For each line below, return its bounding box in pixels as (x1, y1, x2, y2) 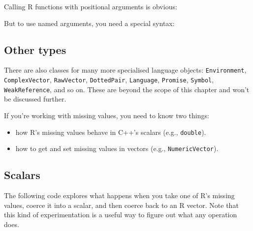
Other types (4, 42, 66, 57)
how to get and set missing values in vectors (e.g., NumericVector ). (15, 143, 219, 154)
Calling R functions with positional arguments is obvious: (4, 1, 177, 11)
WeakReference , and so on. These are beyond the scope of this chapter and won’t (4, 84, 250, 94)
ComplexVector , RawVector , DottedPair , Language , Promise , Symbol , (4, 75, 214, 85)
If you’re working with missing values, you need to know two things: (4, 110, 209, 120)
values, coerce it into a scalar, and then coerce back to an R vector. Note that (4, 200, 239, 210)
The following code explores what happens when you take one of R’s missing (4, 190, 235, 201)
